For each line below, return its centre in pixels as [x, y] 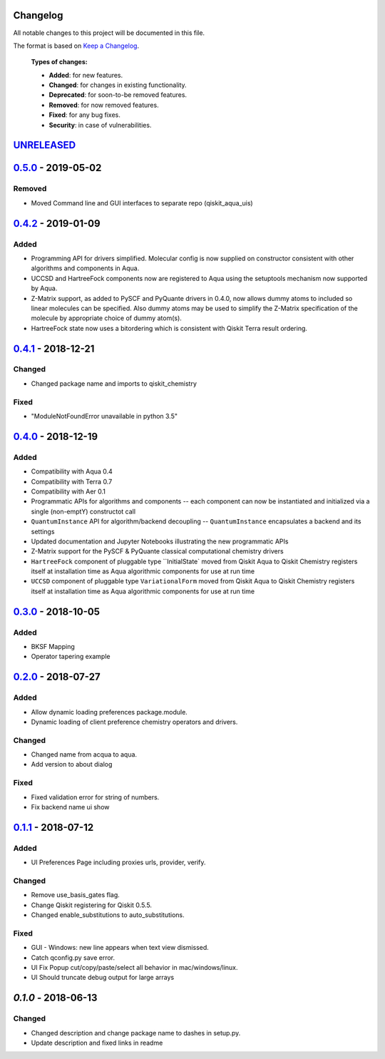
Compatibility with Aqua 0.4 [72, 471]
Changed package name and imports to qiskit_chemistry [114, 383]
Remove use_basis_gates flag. [76, 895]
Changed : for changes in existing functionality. [118, 85]
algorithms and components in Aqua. [85, 268]
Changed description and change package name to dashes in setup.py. [136, 1033]
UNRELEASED [45, 145]
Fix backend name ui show [70, 807]
